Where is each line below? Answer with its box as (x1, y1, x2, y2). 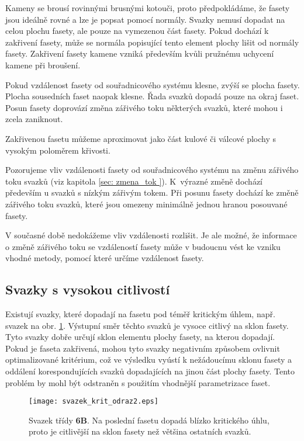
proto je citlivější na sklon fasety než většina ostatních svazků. (29, 425, 251, 437)
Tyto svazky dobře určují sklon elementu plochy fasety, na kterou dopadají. (5, 331, 275, 343)
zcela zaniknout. (5, 113, 63, 125)
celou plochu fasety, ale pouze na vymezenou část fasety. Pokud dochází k (5, 25, 269, 37)
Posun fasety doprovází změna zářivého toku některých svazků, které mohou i (5, 101, 283, 113)
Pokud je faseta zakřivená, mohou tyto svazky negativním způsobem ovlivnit (5, 342, 280, 354)
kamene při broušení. (5, 58, 81, 71)
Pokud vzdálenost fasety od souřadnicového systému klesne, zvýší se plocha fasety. (5, 78, 300, 91)
